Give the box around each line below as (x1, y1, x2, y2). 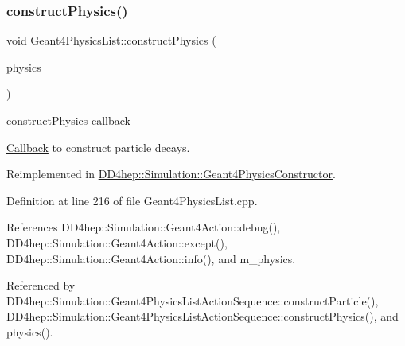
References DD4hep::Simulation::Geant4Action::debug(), (6, 219, 281, 235)
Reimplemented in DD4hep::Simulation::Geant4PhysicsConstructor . (6, 165, 336, 182)
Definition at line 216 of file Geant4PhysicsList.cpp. (6, 192, 258, 208)
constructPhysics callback (6, 112, 131, 128)
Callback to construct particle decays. (6, 138, 190, 155)
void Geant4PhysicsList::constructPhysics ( (6, 32, 216, 49)
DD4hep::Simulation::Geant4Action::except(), (6, 234, 228, 251)
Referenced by (6, 277, 76, 294)
